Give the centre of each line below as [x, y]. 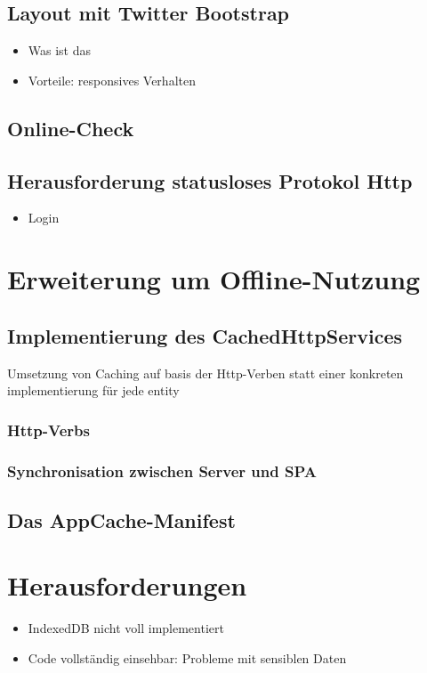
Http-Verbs [48, 430]
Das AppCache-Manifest [121, 519]
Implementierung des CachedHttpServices [205, 335]
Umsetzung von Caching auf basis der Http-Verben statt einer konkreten [205, 373]
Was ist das [60, 50]
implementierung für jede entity [93, 390]
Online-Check [71, 128]
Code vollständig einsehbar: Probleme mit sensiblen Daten [187, 657]
